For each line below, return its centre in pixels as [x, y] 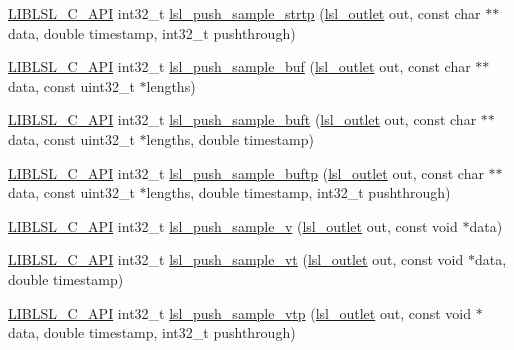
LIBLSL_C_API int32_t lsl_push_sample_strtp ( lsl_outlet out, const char [244, 13]
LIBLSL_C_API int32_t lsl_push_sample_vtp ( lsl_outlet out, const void [240, 312]
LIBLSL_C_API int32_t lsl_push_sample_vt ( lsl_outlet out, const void [236, 259]
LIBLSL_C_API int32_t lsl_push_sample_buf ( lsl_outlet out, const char [239, 66]
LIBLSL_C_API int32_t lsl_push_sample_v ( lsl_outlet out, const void [233, 225]
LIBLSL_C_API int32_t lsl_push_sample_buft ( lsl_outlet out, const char [242, 119]
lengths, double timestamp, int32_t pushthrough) [298, 192]
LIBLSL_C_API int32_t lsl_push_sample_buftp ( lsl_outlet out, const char [246, 172]
